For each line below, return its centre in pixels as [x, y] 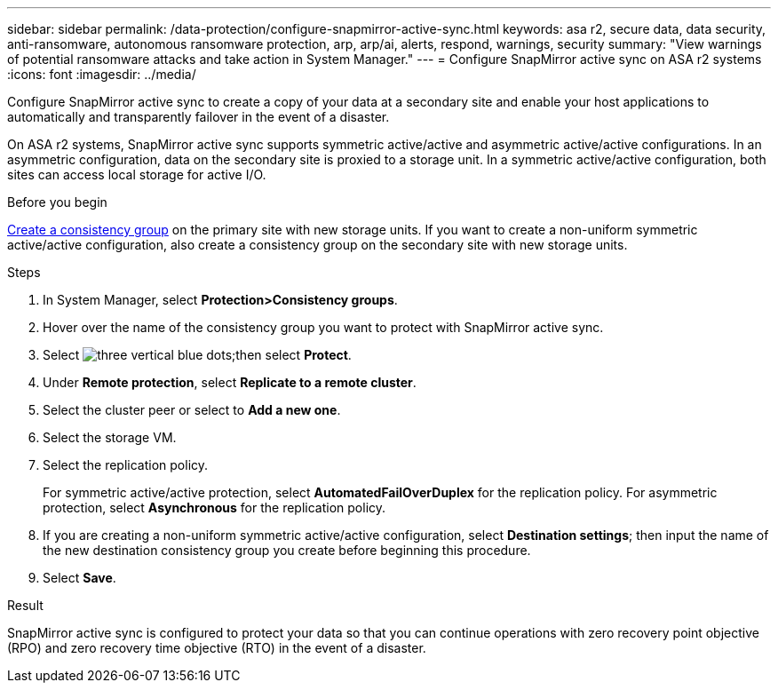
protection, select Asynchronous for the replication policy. [214, 508]
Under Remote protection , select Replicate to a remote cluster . [230, 382]
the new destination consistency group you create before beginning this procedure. [287, 550]
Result [25, 605]
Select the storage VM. [110, 437]
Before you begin [57, 202]
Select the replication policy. [126, 465]
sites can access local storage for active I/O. [137, 174]
